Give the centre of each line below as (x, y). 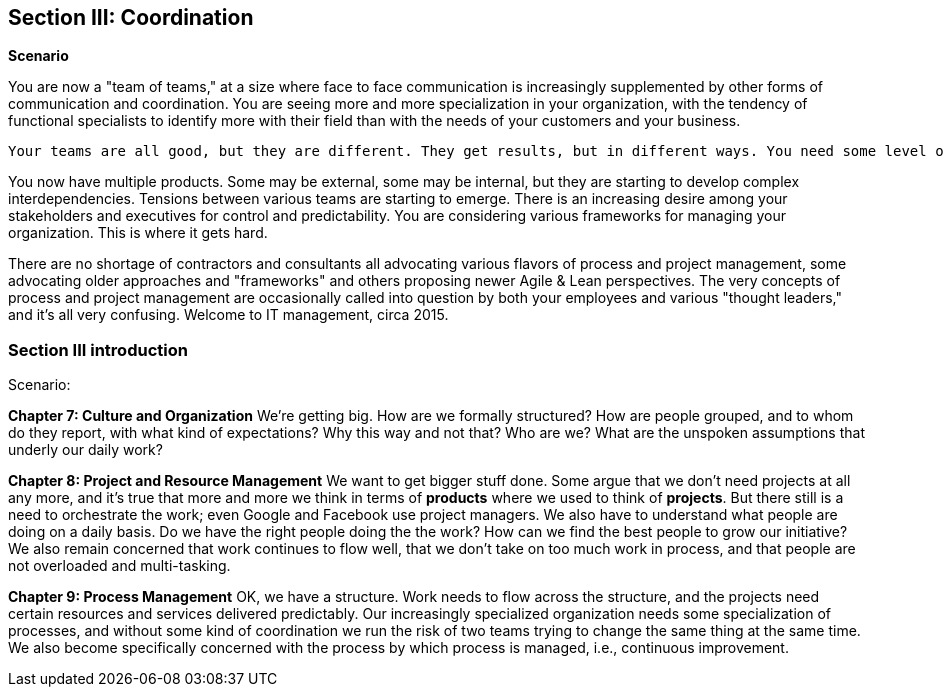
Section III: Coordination (131, 17)
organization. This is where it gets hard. (138, 233)
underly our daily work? (85, 450)
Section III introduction (98, 349)
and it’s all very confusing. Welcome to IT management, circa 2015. (228, 315)
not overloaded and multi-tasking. (119, 566)
